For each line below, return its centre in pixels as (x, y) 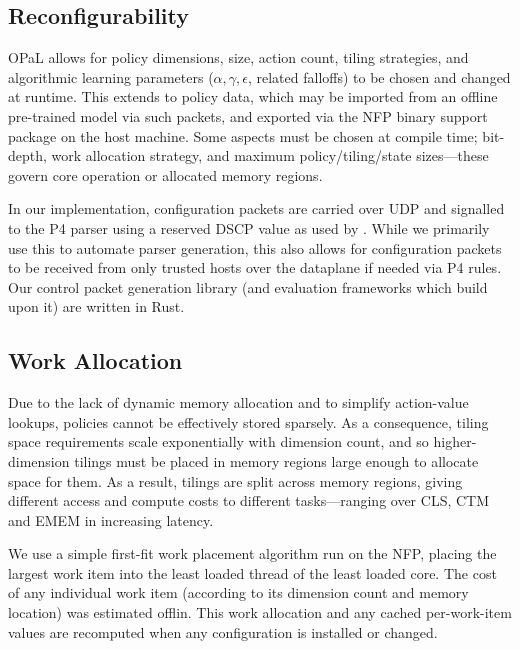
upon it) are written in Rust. (96, 306)
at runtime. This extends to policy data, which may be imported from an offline (253, 96)
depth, (27, 155)
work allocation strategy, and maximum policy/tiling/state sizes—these (270, 155)
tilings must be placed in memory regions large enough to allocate (276, 460)
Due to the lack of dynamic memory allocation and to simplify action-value (238, 402)
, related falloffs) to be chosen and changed (379, 76)
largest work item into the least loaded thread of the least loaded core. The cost (252, 572)
